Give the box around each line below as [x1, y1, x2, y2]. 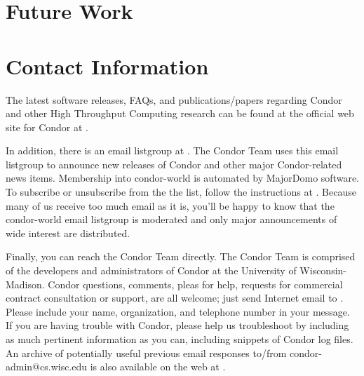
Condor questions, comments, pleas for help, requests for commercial [48, 276, 343, 291]
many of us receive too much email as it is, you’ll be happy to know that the [6, 198, 335, 213]
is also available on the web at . [90, 359, 226, 374]
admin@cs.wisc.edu [6, 359, 88, 374]
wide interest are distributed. [6, 225, 130, 240]
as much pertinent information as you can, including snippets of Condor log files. [6, 332, 353, 346]
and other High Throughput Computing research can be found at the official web [6, 106, 354, 121]
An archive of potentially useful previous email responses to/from [6, 345, 287, 360]
